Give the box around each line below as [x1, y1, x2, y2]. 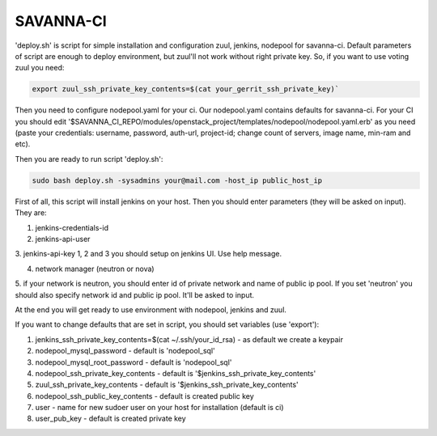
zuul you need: [15, 63, 65, 73]
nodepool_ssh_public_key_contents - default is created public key [35, 391, 254, 400]
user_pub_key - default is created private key [35, 413, 186, 424]
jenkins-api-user [35, 235, 91, 243]
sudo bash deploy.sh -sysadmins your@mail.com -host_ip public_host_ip [32, 176, 323, 185]
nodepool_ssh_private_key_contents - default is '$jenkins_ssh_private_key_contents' [35, 368, 316, 378]
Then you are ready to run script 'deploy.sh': [15, 154, 163, 163]
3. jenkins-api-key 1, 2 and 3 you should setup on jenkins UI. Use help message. [15, 249, 282, 259]
